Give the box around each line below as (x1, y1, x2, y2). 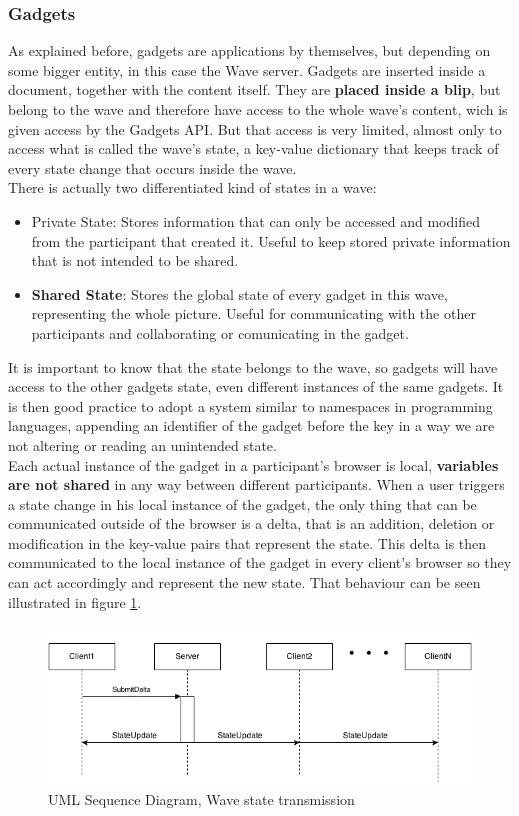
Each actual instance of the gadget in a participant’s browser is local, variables (8, 454, 499, 475)
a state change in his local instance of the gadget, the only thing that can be (8, 493, 477, 514)
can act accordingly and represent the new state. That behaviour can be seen (8, 572, 481, 593)
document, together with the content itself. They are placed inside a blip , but (8, 79, 501, 100)
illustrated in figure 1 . (8, 591, 142, 612)
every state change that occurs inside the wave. (8, 157, 297, 178)
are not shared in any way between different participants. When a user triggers (8, 474, 505, 495)
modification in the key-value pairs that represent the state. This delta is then (8, 532, 487, 553)
